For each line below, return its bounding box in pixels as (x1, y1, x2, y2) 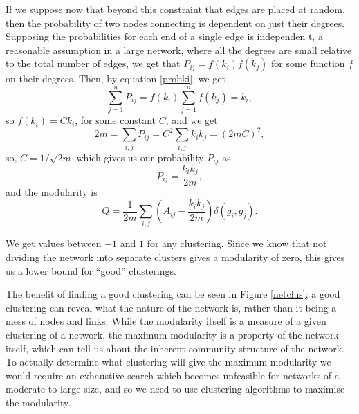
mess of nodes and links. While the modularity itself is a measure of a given (6, 314, 326, 328)
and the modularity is (6, 185, 98, 199)
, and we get (165, 113, 218, 127)
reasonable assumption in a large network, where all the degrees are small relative (6, 42, 352, 57)
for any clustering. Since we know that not (147, 236, 327, 251)
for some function (270, 56, 345, 71)
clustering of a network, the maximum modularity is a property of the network (6, 327, 339, 341)
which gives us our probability (76, 150, 204, 164)
